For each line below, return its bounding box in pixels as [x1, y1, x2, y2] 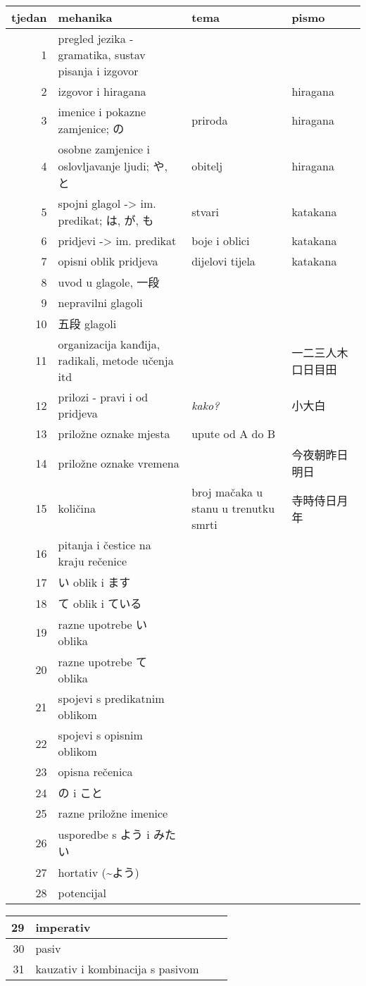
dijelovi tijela [191, 253, 255, 269]
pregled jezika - [58, 30, 134, 46]
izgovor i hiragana [58, 83, 146, 99]
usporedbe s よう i [58, 826, 150, 842]
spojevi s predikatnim [58, 690, 165, 706]
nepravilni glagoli [58, 294, 143, 311]
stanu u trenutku [191, 500, 275, 516]
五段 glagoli [58, 316, 117, 332]
